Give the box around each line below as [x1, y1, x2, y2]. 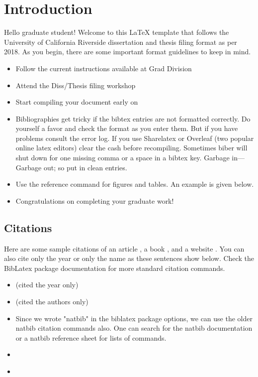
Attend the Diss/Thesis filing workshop [15, 80, 136, 90]
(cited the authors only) [15, 296, 88, 307]
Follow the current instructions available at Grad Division [15, 63, 192, 73]
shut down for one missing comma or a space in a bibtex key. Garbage [15, 152, 230, 163]
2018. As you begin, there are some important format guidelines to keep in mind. [4, 46, 251, 57]
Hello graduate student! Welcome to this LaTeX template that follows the [4, 27, 229, 37]
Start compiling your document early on [15, 97, 138, 107]
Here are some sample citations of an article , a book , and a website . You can [4, 243, 245, 253]
